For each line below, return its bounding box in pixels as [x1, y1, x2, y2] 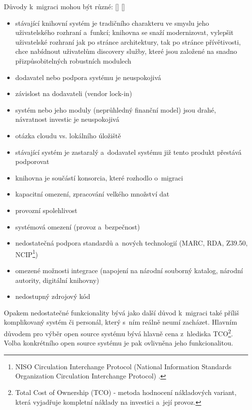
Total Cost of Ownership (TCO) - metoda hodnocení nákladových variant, [15, 387, 236, 397]
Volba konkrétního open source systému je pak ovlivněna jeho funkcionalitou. [4, 338, 233, 348]
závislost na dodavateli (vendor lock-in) [15, 88, 132, 98]
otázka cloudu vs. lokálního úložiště [15, 130, 121, 140]
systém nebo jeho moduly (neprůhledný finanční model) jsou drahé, [15, 104, 216, 115]
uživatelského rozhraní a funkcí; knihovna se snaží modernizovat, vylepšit [15, 27, 234, 37]
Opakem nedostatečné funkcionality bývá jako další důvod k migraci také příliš [4, 307, 239, 317]
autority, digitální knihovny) [15, 275, 99, 285]
